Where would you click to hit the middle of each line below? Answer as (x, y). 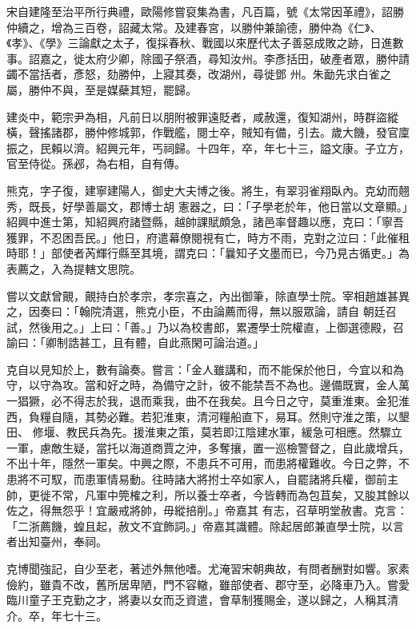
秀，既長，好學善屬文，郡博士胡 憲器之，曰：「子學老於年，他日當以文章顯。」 (207, 206)
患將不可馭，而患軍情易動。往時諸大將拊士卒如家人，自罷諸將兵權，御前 (197, 479)
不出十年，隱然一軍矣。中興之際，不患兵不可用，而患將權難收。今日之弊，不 (208, 463)
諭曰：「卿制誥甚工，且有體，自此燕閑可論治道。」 (135, 342)
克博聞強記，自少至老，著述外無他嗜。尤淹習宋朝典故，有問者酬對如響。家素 (208, 568)
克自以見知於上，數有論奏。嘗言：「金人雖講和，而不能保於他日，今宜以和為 (205, 369)
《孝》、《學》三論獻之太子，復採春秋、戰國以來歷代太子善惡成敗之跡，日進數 (205, 43)
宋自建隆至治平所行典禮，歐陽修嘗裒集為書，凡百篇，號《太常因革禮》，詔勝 (205, 11)
